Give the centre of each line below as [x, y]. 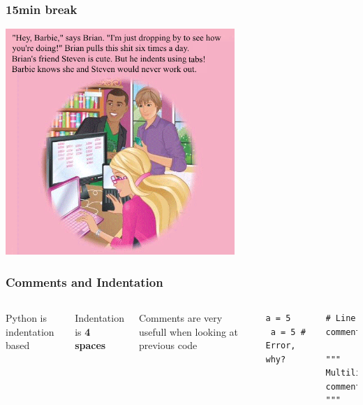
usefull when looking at [188, 331]
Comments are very [180, 317]
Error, [281, 346]
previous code [168, 345]
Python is [27, 317]
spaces [90, 345]
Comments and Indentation [84, 282]
